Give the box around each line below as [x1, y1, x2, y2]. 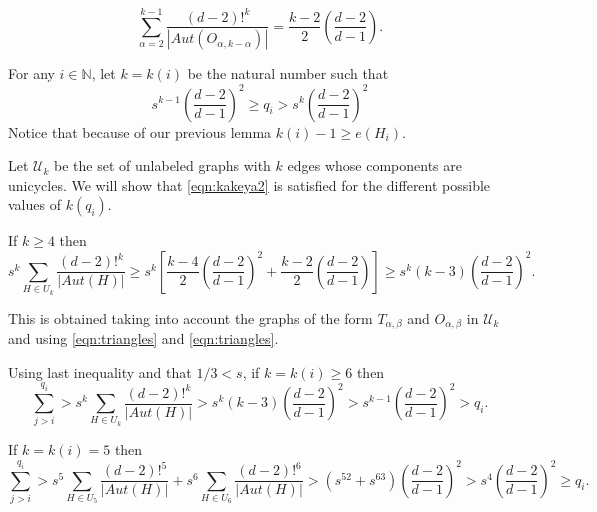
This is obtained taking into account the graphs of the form [8, 307, 373, 328]
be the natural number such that [187, 63, 389, 84]
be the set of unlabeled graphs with [54, 155, 271, 176]
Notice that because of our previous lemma [8, 121, 272, 142]
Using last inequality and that [8, 361, 192, 382]
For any [8, 63, 55, 84]
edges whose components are [287, 155, 462, 176]
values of [8, 194, 61, 215]
